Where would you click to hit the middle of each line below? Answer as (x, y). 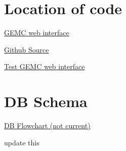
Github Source (27, 49)
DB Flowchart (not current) (47, 125)
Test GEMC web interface (45, 66)
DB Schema (46, 101)
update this (22, 142)
